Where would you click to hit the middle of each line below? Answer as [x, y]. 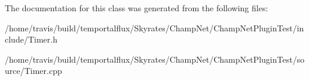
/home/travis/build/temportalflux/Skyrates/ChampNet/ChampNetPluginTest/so [155, 59]
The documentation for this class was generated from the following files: [137, 8]
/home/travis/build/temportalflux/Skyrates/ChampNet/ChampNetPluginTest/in [154, 27]
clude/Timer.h [31, 39]
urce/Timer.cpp [33, 71]
